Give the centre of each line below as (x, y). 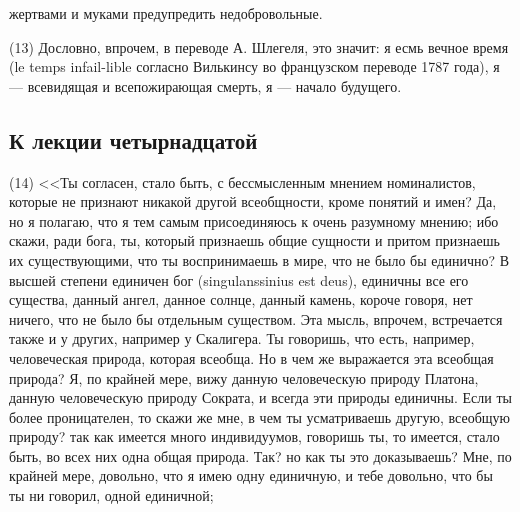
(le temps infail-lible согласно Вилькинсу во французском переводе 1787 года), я (254, 66)
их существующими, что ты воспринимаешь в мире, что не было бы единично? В (259, 259)
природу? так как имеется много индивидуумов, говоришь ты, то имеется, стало (254, 436)
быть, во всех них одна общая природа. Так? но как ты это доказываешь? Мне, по (260, 455)
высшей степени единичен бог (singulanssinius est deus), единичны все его (239, 279)
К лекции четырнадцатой (133, 139)
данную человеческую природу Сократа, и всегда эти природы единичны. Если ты (260, 397)
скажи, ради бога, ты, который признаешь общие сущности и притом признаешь (254, 240)
